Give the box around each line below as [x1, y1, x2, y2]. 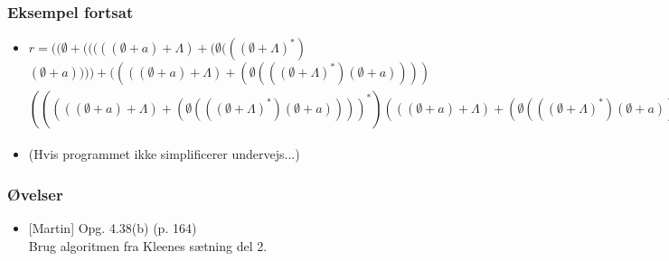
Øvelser [7, 182, 63, 205]
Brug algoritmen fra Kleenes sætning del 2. [28, 236, 268, 255]
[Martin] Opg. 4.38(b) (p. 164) [28, 219, 197, 238]
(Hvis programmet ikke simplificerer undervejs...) [28, 144, 300, 163]
